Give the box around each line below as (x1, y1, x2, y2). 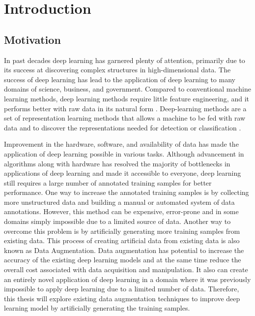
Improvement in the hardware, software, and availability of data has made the (4, 139, 239, 149)
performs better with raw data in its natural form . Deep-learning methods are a (4, 103, 247, 113)
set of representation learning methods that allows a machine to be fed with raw (4, 113, 246, 123)
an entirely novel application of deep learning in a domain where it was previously (4, 274, 251, 284)
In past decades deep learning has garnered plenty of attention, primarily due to (4, 55, 245, 65)
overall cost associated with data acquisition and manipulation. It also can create (4, 264, 248, 275)
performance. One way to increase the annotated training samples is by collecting (4, 187, 249, 197)
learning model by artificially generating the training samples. (4, 303, 190, 313)
